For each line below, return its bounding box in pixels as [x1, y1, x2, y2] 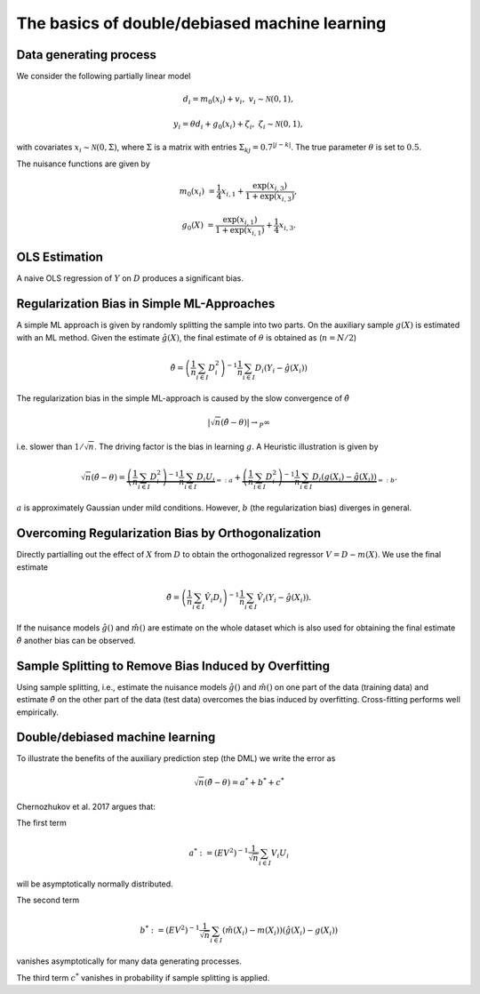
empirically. [16, 707, 60, 717]
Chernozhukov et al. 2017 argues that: [16, 801, 156, 812]
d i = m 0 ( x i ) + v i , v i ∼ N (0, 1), [182, 94, 293, 107]
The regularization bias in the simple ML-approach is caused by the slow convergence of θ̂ [16, 393, 350, 404]
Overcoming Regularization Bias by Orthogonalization [16, 525, 322, 541]
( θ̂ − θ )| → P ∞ [220, 417, 271, 429]
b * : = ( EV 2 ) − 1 [139, 924, 200, 935]
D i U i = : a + [196, 472, 242, 485]
